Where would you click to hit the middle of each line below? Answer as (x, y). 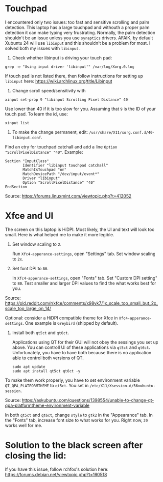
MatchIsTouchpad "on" (45, 170)
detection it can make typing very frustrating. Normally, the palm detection (80, 32)
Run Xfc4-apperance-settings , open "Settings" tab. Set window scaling (84, 254)
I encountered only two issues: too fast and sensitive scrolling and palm (77, 22)
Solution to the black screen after (74, 445)
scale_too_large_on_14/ (28, 308)
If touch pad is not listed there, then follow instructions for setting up (74, 76)
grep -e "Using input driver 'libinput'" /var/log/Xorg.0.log (70, 67)
